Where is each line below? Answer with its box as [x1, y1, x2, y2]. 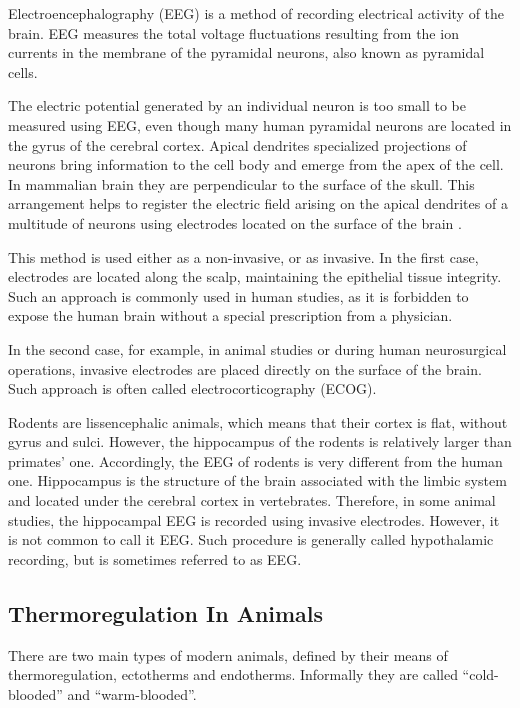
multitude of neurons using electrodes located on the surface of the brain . [8, 212, 462, 233]
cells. [8, 61, 38, 82]
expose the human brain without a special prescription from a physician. [8, 305, 453, 326]
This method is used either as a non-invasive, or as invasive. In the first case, [8, 246, 479, 267]
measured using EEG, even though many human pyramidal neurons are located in [8, 114, 512, 135]
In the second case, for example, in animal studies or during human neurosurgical [8, 338, 507, 359]
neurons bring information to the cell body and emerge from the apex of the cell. [8, 154, 504, 175]
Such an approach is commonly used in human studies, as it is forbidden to [8, 285, 469, 306]
